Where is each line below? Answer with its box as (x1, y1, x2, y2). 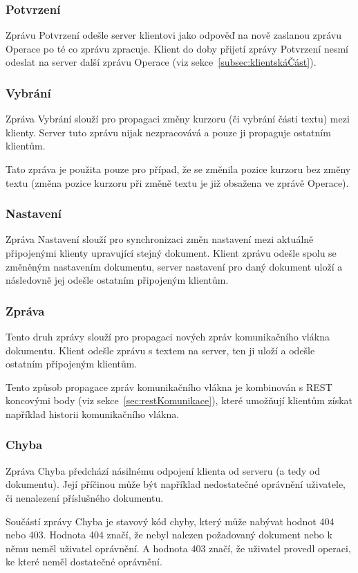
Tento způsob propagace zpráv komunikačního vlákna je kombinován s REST (6, 379, 332, 394)
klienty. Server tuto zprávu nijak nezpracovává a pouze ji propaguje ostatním (6, 125, 331, 139)
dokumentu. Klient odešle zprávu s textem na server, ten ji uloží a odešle (6, 343, 315, 357)
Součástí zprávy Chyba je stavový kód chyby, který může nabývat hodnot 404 (6, 513, 335, 528)
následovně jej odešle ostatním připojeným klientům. (6, 273, 229, 287)
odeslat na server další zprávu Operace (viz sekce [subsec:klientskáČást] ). (6, 55, 317, 69)
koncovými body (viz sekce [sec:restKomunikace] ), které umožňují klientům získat (6, 393, 353, 408)
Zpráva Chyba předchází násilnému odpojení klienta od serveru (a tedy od (6, 463, 320, 477)
